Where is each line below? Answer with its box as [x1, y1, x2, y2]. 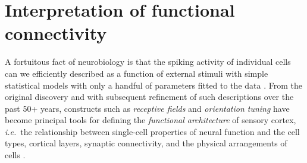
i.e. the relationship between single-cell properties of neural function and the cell [5, 125, 300, 137]
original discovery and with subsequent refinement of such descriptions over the [5, 90, 294, 103]
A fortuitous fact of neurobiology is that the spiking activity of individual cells [5, 55, 291, 68]
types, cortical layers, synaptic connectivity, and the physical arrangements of [5, 137, 287, 149]
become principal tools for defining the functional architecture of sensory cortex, [5, 114, 296, 126]
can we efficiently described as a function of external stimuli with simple [5, 67, 268, 79]
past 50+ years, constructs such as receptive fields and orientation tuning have [5, 102, 290, 114]
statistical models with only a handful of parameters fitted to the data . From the [5, 79, 302, 91]
